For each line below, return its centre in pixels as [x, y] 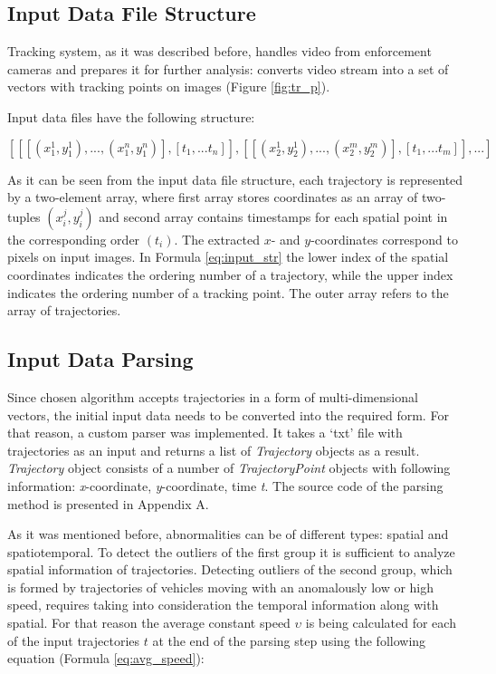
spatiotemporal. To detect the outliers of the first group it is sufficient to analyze [231, 551]
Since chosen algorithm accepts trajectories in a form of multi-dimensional [213, 396]
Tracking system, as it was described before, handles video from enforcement [219, 51]
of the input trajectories [74, 640]
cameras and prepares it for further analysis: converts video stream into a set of [228, 68]
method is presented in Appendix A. [108, 503]
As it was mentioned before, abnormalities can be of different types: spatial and [228, 534]
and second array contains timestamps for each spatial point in [273, 216]
